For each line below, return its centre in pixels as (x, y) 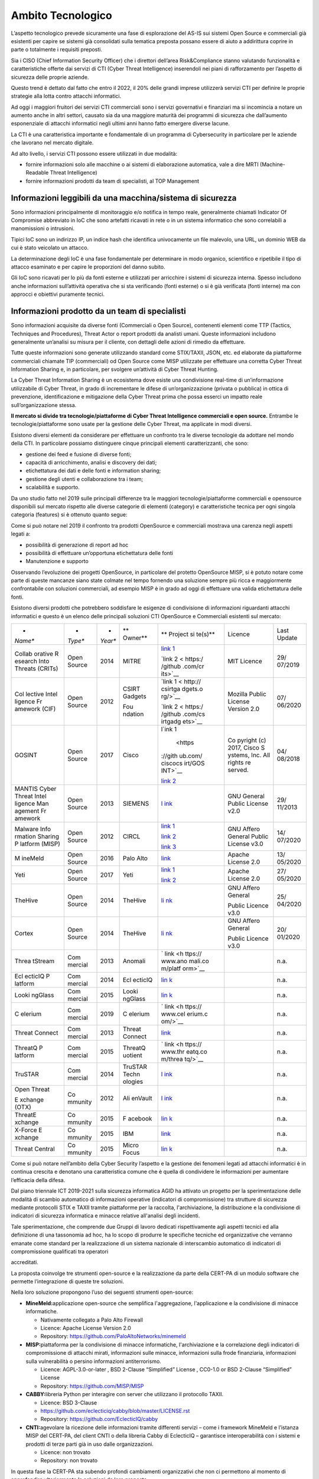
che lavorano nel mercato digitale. (52, 143)
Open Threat (32, 1090)
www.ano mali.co (185, 961)
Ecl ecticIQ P (32, 976)
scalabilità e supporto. (53, 487)
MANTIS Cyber (35, 789)
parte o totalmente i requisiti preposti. (57, 50)
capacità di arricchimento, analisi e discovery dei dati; (91, 462)
